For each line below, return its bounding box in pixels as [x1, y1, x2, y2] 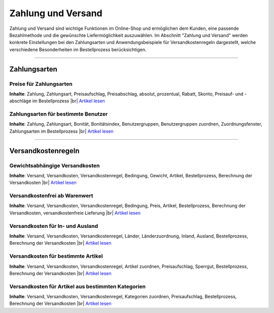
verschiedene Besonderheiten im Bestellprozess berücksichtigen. [9, 46, 147, 53]
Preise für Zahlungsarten [9, 80, 73, 87]
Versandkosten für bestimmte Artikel [9, 253, 103, 260]
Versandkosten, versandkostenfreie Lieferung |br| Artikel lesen [9, 210, 141, 216]
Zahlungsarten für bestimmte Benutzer [9, 110, 108, 118]
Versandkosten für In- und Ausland [9, 222, 98, 229]
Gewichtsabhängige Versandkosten [9, 162, 100, 169]
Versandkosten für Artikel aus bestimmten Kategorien [9, 283, 146, 290]
